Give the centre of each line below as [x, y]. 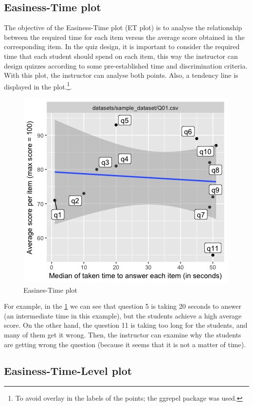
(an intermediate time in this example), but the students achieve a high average [123, 315]
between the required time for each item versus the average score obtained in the [124, 37]
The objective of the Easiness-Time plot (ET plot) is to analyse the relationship [123, 27]
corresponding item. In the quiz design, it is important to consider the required [122, 46]
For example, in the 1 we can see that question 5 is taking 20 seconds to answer [123, 306]
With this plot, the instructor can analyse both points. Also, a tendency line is [121, 75]
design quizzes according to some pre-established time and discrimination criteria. [126, 65]
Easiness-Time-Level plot [68, 370]
